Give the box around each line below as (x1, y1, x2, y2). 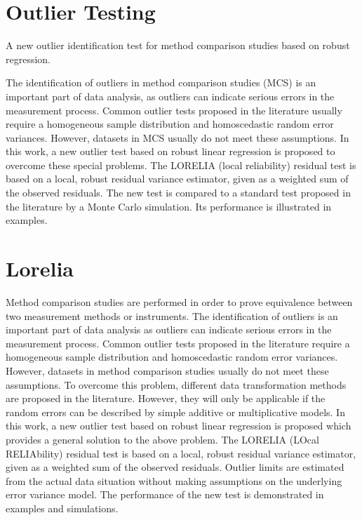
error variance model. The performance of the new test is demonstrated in (6, 487, 324, 502)
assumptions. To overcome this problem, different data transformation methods (6, 377, 347, 392)
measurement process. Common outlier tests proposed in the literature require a (6, 335, 350, 350)
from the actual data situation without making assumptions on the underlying (6, 473, 342, 488)
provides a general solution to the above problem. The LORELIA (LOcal (6, 432, 319, 446)
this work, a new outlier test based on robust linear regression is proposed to (6, 144, 335, 159)
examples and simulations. (6, 500, 119, 515)
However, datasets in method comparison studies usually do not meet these (6, 363, 329, 378)
